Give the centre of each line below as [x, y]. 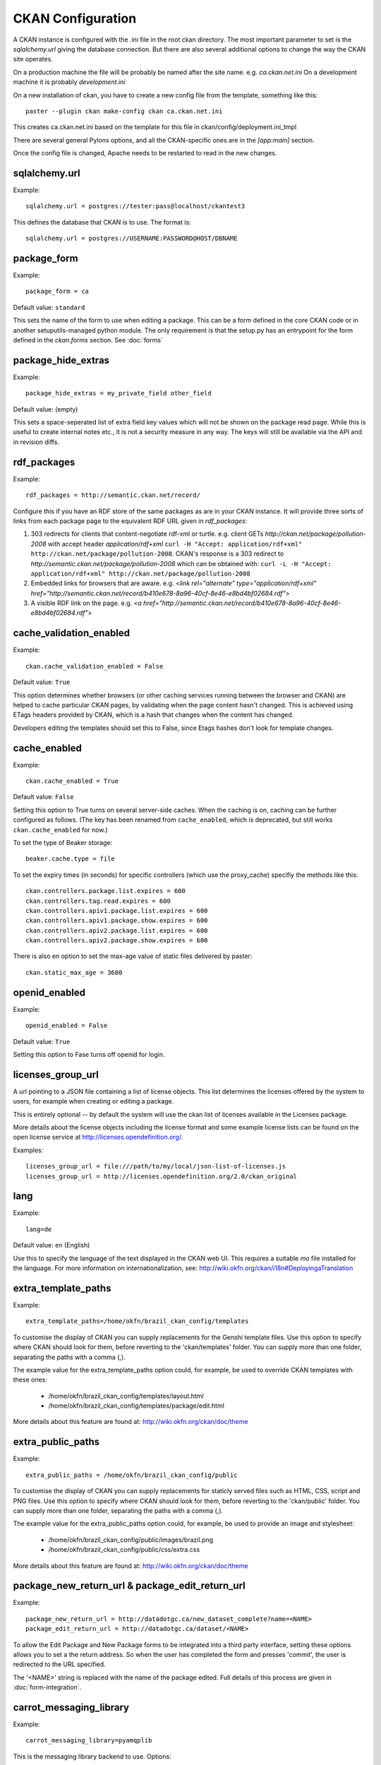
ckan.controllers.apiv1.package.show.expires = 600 [117, 921]
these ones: [30, 1380]
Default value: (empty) [46, 409]
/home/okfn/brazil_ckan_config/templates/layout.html [126, 1396]
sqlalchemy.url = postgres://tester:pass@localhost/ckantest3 [135, 206]
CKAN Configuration [75, 18]
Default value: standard [49, 307]
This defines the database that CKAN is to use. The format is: [102, 222]
